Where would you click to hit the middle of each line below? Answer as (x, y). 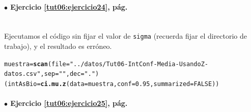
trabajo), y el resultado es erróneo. (58, 46)
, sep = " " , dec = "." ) (70, 74)
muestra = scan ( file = (37, 64)
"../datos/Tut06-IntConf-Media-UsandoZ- (139, 64)
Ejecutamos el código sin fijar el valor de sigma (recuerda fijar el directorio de (126, 36)
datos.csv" (22, 74)
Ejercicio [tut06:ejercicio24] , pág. (69, 6)
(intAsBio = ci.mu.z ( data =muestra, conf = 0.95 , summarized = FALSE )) (112, 84)
